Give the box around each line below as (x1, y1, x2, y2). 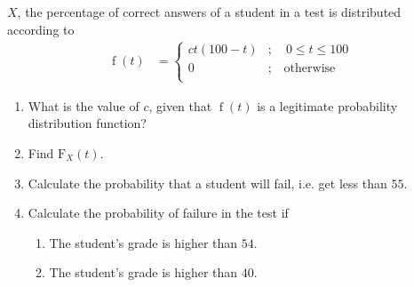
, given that (148, 96, 212, 115)
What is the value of (28, 96, 139, 115)
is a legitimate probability (257, 96, 398, 115)
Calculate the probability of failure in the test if (28, 203, 289, 222)
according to (7, 20, 75, 38)
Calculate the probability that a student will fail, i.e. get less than (28, 173, 387, 192)
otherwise (283, 61, 336, 75)
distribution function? (28, 114, 147, 132)
